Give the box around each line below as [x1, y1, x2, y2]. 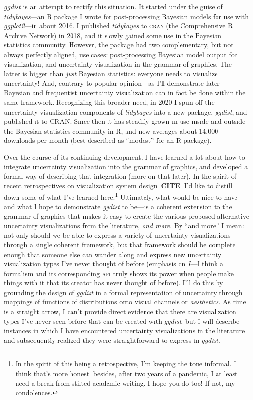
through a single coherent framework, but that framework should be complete [4, 239, 235, 249]
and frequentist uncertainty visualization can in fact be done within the [32, 87, 246, 98]
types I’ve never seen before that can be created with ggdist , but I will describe [4, 316, 240, 326]
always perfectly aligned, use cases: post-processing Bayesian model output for [4, 49, 237, 59]
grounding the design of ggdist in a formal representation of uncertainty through [4, 287, 243, 297]
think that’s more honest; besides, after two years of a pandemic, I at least [15, 368, 238, 379]
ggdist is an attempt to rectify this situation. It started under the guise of [4, 1, 223, 11]
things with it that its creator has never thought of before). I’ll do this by [4, 278, 223, 288]
